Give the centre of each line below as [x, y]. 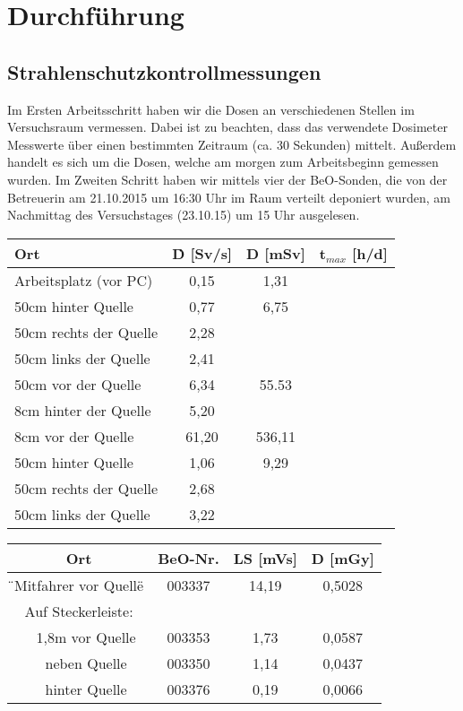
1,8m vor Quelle [86, 637]
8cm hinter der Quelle [83, 410]
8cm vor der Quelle [74, 436]
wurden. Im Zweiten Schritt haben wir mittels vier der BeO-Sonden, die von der [227, 179]
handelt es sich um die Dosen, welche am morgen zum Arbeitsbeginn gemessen [223, 162]
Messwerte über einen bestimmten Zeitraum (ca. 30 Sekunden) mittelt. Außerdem [232, 144]
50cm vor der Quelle [78, 384]
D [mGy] [343, 558]
